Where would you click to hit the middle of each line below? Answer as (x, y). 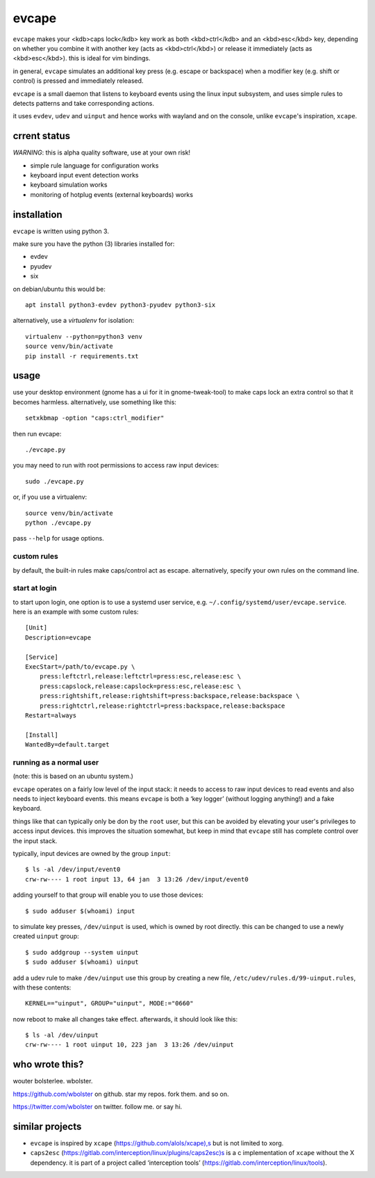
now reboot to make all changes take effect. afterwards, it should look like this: (125, 1019)
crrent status (42, 136)
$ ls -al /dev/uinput (62, 1035)
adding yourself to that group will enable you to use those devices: (108, 895)
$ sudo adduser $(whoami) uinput (82, 962)
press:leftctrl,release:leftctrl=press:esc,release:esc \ (140, 676)
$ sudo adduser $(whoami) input (80, 911)
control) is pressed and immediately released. (78, 81)
